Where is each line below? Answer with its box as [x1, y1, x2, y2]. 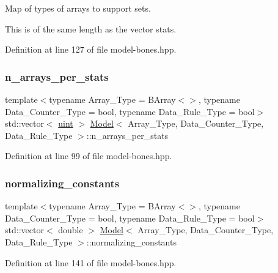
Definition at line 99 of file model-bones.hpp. [5, 149, 172, 162]
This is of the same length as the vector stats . [5, 22, 177, 35]
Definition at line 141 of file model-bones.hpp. [5, 256, 177, 269]
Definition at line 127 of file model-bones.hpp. [5, 43, 177, 56]
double [58, 223, 83, 236]
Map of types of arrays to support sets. [5, 2, 151, 14]
